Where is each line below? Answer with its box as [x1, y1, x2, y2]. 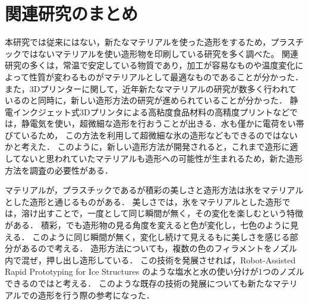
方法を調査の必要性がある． [5, 163, 113, 176]
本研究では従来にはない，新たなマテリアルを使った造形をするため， [5, 36, 271, 48]
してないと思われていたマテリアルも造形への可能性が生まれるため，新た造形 [5, 152, 303, 165]
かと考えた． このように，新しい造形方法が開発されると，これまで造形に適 [5, 140, 298, 153]
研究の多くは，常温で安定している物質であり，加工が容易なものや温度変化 [5, 59, 295, 71]
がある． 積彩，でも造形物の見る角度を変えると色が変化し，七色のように [5, 219, 291, 231]
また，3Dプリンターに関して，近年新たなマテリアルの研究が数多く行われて [5, 82, 297, 95]
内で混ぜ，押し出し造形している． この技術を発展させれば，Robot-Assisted [5, 253, 296, 266]
